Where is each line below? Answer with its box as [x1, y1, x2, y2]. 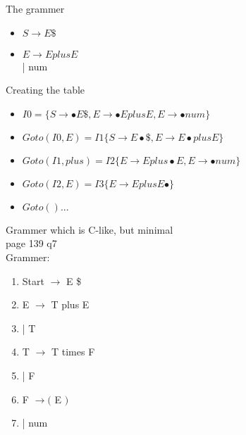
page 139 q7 [6, 236, 57, 251]
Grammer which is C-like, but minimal [6, 222, 173, 237]
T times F [51, 344, 95, 359]
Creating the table [6, 82, 85, 97]
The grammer [6, 1, 65, 15]
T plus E [51, 297, 90, 312]
